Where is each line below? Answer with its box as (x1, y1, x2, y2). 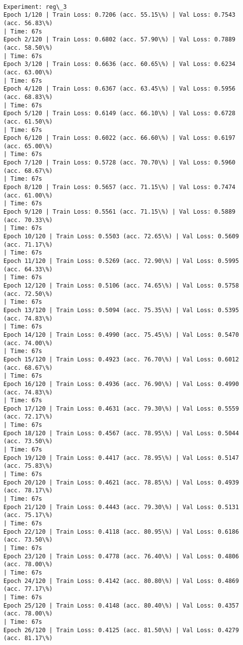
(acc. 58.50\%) (3, 44, 53, 51)
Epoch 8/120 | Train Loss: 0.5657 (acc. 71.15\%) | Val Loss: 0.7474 (3, 184, 236, 191)
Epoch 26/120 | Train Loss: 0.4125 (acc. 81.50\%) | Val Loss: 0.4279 (3, 626, 239, 634)
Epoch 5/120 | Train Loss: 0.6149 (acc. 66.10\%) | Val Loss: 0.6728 (3, 110, 236, 117)
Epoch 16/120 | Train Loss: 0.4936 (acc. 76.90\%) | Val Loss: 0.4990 (3, 380, 239, 387)
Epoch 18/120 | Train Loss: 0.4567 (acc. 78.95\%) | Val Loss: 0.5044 (3, 429, 239, 437)
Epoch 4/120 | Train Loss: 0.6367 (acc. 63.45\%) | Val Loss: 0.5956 (3, 85, 236, 93)
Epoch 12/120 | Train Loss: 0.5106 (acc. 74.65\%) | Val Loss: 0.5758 (3, 282, 239, 289)
